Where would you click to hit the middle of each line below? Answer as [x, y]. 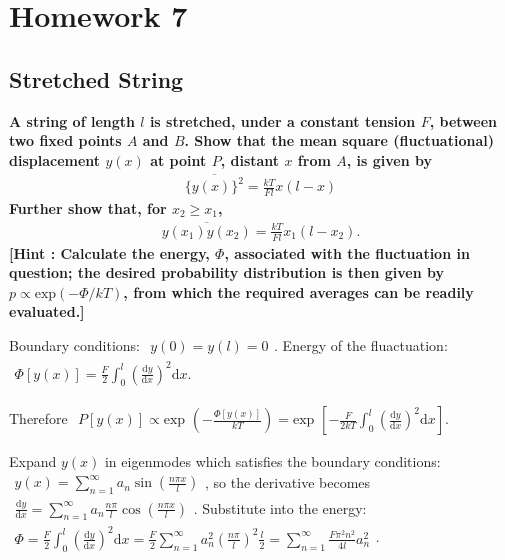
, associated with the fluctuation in [347, 252]
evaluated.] [47, 311]
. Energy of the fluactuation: [361, 344]
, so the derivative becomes [287, 482]
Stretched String [96, 78]
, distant [250, 159]
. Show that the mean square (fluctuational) [339, 140]
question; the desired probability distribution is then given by [226, 272]
